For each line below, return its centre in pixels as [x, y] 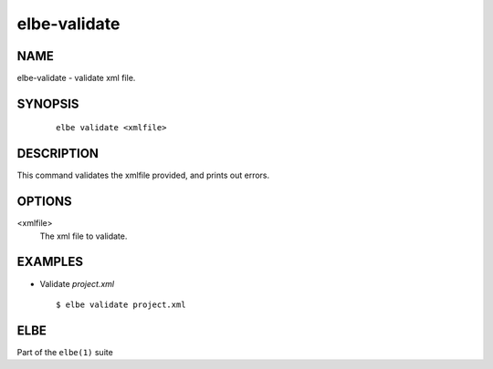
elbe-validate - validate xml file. [76, 78]
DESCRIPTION [58, 154]
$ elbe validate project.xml [121, 304]
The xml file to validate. [84, 236]
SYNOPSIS [48, 103]
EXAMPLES [50, 262]
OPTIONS [44, 202]
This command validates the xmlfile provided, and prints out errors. [143, 175]
